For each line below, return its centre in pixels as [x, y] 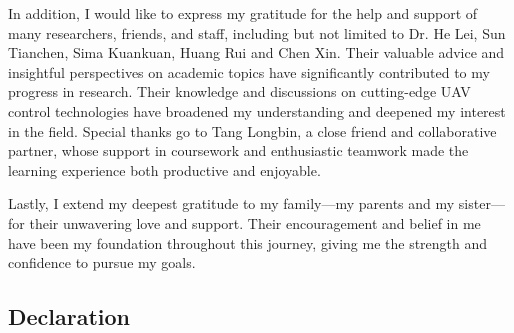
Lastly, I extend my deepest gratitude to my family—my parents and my [231, 203]
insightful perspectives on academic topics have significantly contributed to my [249, 71]
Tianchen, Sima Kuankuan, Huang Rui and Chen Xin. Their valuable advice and [256, 52]
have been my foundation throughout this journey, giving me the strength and [248, 242]
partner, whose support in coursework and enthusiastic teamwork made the [238, 150]
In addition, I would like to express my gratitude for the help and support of [243, 13]
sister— [481, 203]
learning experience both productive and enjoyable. [164, 169]
